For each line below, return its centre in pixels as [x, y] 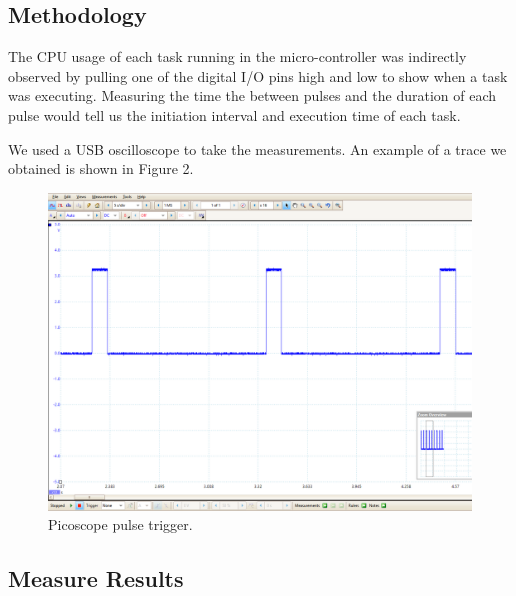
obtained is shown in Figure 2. [101, 168]
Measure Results [96, 578]
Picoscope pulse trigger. [120, 524]
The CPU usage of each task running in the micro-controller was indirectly [237, 56]
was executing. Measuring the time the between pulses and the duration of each [252, 95]
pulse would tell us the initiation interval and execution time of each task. [234, 114]
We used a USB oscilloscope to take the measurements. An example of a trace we [257, 148]
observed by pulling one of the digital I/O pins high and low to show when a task [258, 75]
